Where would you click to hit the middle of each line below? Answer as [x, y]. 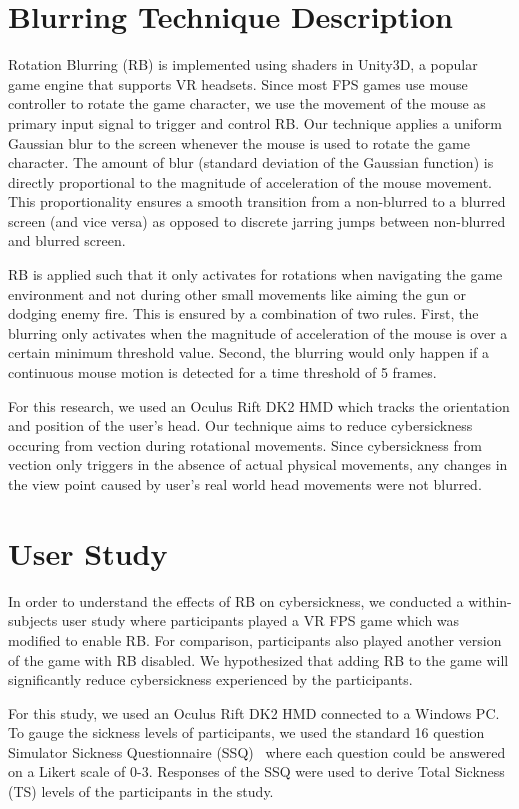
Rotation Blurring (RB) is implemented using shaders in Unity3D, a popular [243, 64]
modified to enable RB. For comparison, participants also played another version [255, 639]
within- [490, 600]
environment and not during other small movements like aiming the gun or [237, 293]
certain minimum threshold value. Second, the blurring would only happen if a [248, 352]
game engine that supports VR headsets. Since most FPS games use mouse [238, 83]
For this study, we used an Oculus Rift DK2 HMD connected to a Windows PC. [254, 712]
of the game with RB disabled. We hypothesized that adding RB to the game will [258, 659]
